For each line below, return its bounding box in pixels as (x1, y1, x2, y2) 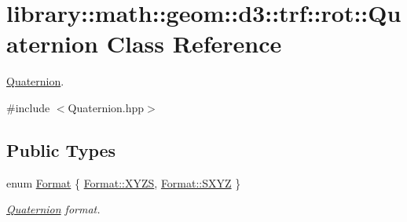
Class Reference (106, 27, 282, 60)
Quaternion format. (6, 201, 101, 217)
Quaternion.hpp (68, 99, 145, 115)
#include (6, 99, 50, 115)
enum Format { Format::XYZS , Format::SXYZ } (6, 174, 241, 191)
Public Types (6, 137, 116, 162)
